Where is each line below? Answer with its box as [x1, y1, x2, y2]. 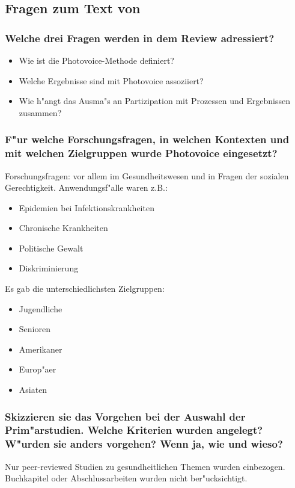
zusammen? [19, 106, 62, 119]
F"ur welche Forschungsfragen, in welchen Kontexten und [5, 132, 290, 147]
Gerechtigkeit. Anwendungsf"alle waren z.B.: [5, 181, 168, 194]
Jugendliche [19, 302, 62, 315]
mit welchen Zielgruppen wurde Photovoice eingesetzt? [5, 146, 278, 161]
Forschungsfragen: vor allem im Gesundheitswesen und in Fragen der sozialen [5, 169, 289, 182]
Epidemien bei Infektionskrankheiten [19, 201, 154, 214]
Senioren [19, 323, 50, 335]
